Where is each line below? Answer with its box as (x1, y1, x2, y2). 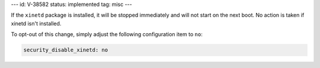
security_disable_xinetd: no (23, 47, 108, 53)
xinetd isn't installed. (11, 20, 62, 27)
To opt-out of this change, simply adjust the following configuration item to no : (11, 31, 203, 38)
